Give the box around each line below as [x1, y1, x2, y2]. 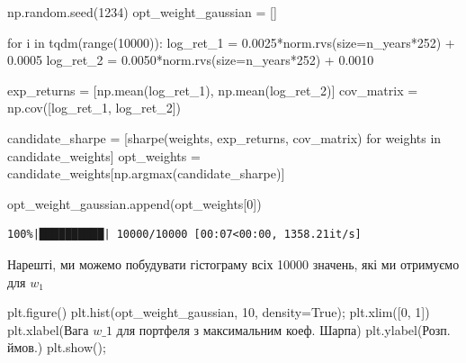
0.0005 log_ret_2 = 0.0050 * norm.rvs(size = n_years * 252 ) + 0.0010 [7, 50, 374, 69]
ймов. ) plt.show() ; [7, 338, 106, 357]
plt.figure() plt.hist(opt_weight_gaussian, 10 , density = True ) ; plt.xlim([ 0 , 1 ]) [7, 303, 430, 322]
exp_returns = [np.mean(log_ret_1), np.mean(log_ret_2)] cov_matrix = [7, 80, 418, 99]
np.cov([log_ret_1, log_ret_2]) [7, 98, 181, 117]
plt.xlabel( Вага [7, 320, 89, 339]
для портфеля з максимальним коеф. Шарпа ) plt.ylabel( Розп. [116, 320, 451, 339]
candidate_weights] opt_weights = [7, 146, 201, 165]
